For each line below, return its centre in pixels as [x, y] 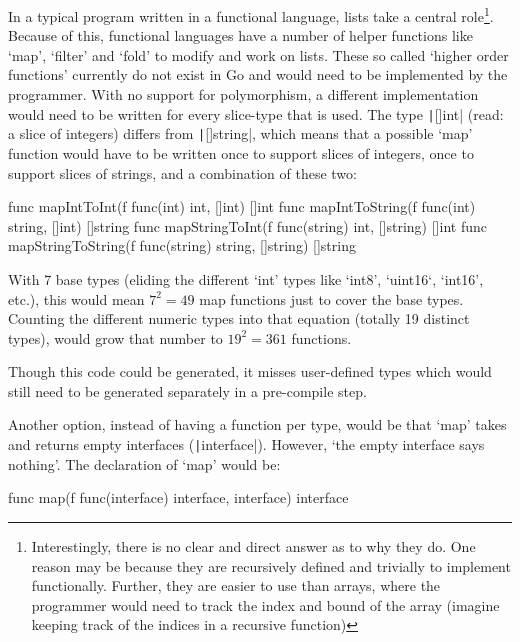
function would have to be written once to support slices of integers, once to [241, 152]
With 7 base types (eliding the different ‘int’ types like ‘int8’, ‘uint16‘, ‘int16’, [246, 278]
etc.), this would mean [76, 298]
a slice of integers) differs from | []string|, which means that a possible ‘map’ [240, 133]
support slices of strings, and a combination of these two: [182, 172]
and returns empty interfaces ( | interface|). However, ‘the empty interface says [246, 444]
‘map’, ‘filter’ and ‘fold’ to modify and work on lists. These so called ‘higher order [258, 54]
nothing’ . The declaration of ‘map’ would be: [144, 463]
